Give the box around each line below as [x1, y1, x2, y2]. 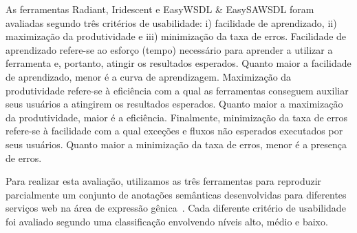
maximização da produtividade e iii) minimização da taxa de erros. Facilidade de [6, 29, 347, 43]
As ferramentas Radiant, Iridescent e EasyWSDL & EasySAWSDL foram [6, 2, 314, 16]
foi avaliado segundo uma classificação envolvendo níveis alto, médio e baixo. [6, 214, 328, 228]
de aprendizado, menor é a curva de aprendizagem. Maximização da [6, 69, 292, 83]
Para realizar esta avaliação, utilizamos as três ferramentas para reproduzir [6, 174, 322, 188]
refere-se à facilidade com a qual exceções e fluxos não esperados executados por [6, 123, 343, 138]
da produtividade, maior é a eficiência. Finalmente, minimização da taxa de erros [6, 110, 348, 124]
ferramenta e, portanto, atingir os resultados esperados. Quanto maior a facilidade [6, 56, 351, 70]
